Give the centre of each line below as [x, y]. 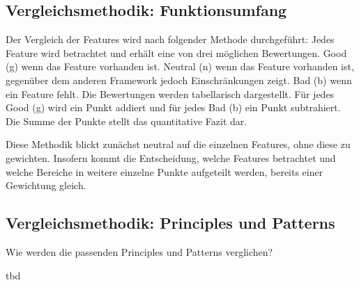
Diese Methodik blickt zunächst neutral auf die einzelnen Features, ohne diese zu [178, 144]
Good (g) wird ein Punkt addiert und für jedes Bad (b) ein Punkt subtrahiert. [173, 107]
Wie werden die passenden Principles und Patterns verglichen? [139, 251]
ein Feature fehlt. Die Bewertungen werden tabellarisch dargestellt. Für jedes [170, 93]
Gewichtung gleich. [46, 185]
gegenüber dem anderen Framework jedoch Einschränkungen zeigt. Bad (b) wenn [179, 80]
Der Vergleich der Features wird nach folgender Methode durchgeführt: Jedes [170, 39]
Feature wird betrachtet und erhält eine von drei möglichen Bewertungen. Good [176, 52]
